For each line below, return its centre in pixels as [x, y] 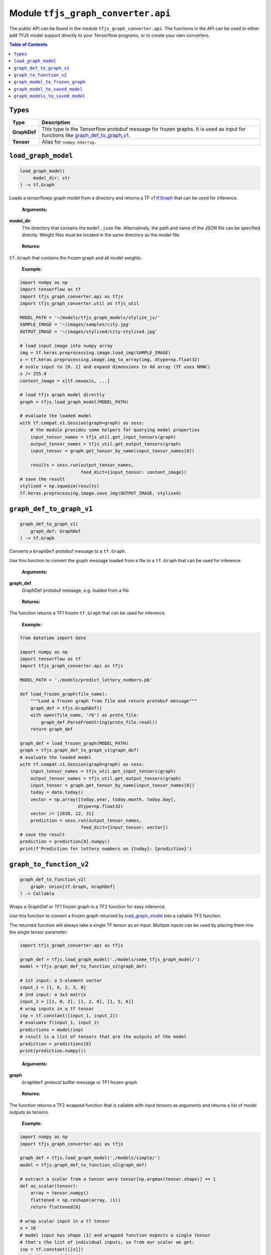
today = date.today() [57, 792]
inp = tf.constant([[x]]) [52, 1249]
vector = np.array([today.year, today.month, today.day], [103, 799]
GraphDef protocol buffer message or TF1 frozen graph [80, 1082]
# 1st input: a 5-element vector [61, 981]
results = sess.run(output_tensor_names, [82, 465]
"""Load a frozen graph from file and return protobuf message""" [114, 701]
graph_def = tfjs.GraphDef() [66, 708]
